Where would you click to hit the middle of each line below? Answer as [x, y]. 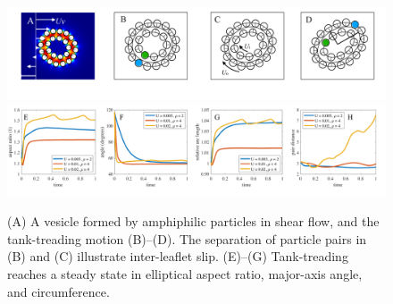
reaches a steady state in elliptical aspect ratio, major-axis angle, [185, 274]
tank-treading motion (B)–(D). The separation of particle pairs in [187, 238]
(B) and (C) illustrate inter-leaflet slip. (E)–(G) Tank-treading [178, 256]
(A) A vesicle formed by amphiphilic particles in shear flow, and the [193, 221]
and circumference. [59, 291]
